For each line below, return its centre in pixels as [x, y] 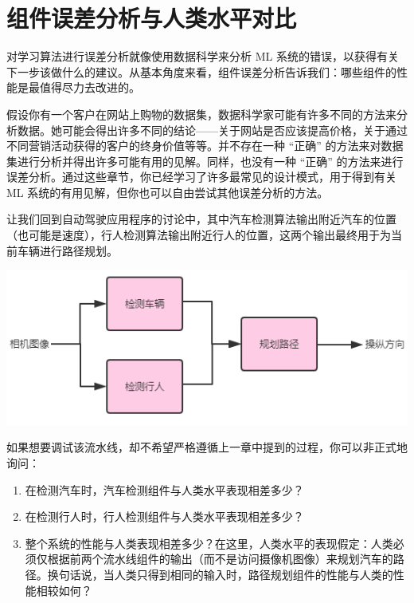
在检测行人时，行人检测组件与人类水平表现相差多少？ [164, 516]
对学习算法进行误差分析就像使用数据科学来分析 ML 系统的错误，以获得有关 [203, 56]
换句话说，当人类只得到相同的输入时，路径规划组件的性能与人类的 [220, 574]
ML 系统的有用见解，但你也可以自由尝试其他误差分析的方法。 [168, 192]
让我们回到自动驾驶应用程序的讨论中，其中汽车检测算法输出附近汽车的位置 [201, 219]
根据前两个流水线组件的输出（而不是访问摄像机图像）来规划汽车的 [220, 559]
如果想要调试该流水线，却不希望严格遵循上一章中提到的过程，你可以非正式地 [207, 447]
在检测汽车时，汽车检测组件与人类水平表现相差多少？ [164, 489]
